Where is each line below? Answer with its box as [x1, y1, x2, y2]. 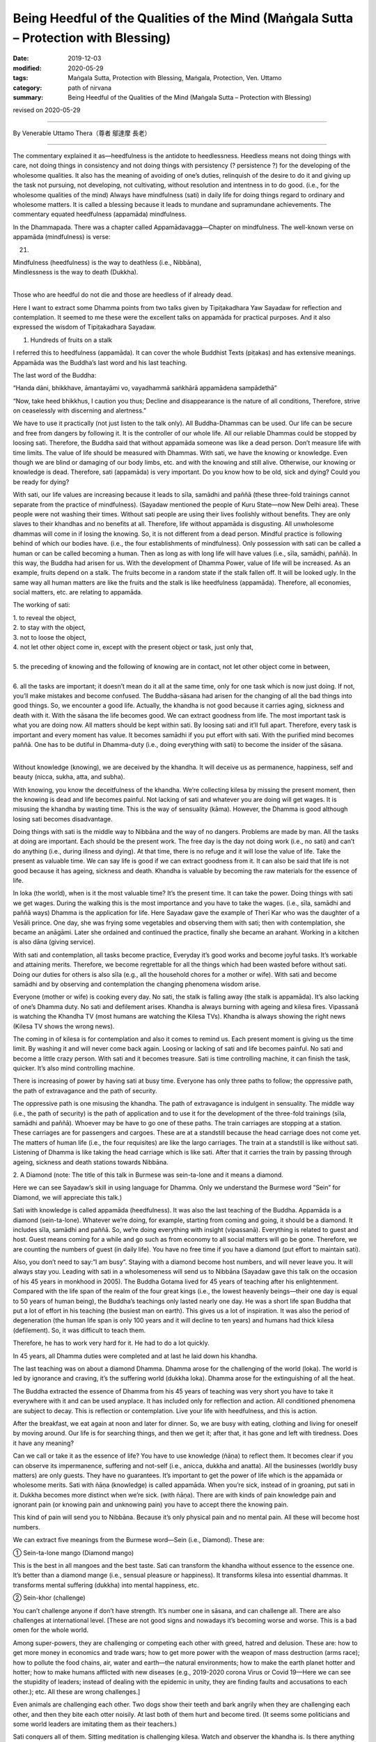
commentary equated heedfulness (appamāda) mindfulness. [13, 210, 187, 219]
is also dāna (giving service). [13, 938, 95, 946]
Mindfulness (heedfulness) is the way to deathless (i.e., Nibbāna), [13, 258, 202, 266]
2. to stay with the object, [13, 624, 86, 632]
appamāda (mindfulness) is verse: [13, 233, 111, 241]
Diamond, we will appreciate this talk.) [13, 1193, 122, 1201]
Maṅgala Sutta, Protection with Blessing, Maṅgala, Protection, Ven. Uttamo [68, 74, 282, 82]
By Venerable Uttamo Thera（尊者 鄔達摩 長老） [13, 129, 151, 137]
